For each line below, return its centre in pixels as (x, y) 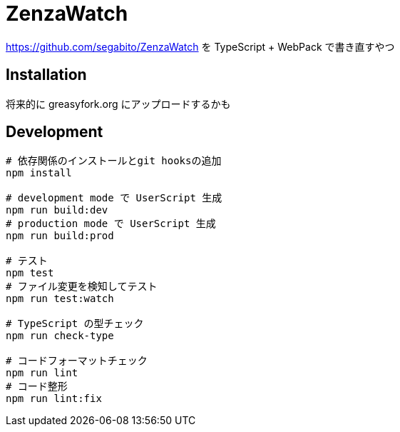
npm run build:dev (57, 210)
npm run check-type (60, 336)
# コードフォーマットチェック (77, 361)
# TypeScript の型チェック (75, 324)
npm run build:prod (60, 236)
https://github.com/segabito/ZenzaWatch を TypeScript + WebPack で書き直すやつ (200, 46)
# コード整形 (37, 387)
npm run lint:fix (54, 399)
